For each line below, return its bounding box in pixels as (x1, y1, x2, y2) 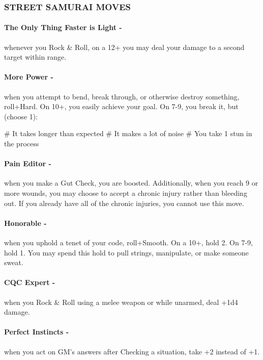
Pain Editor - (4, 158, 51, 169)
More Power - (4, 71, 53, 82)
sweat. (4, 257, 23, 268)
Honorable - (4, 217, 47, 228)
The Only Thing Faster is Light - (4, 22, 122, 33)
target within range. (4, 52, 67, 62)
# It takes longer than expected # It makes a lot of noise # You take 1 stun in (4, 128, 252, 139)
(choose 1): (4, 111, 38, 121)
